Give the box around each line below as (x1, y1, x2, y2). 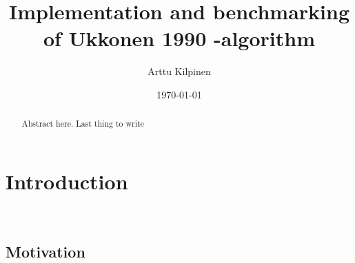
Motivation (6, 240, 85, 262)
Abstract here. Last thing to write (21, 118, 144, 129)
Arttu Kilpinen (148, 64, 211, 78)
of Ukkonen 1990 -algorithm (43, 24, 315, 52)
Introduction (6, 167, 128, 195)
